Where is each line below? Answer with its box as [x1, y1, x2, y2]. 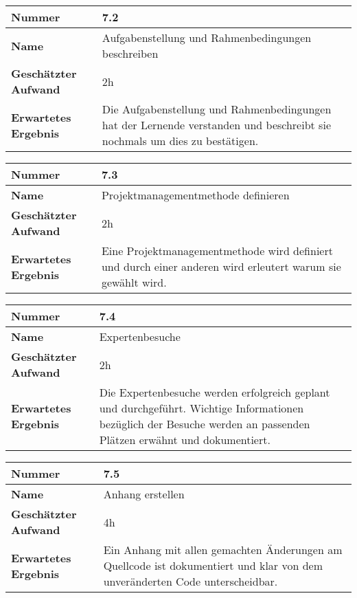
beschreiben [102, 45, 159, 61]
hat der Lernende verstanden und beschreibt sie [102, 117, 331, 133]
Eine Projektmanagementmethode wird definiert [101, 243, 333, 258]
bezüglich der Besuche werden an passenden [99, 416, 310, 432]
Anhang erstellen [103, 486, 185, 502]
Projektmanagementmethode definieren [101, 187, 290, 203]
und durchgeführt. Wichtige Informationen [99, 400, 304, 416]
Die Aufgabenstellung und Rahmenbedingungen [102, 101, 332, 117]
